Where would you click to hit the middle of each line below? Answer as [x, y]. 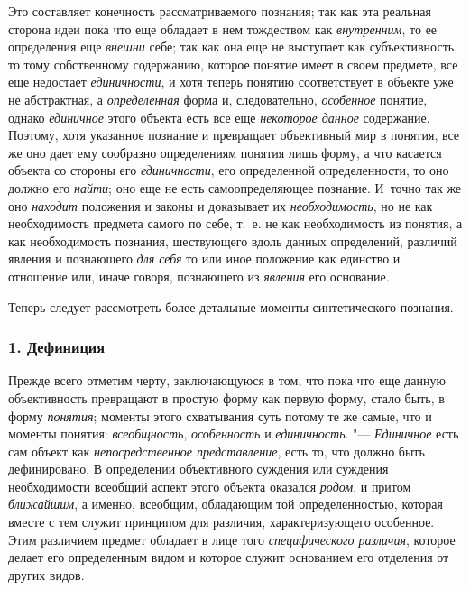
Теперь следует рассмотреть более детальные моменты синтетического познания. [231, 306]
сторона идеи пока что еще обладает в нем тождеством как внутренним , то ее [223, 28]
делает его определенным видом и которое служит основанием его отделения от [229, 557]
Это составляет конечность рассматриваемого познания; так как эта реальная [220, 11]
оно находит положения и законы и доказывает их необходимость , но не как [221, 205]
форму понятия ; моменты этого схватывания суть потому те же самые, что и [220, 415]
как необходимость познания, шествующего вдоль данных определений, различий [233, 240]
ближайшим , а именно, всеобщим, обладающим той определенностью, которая [226, 504]
